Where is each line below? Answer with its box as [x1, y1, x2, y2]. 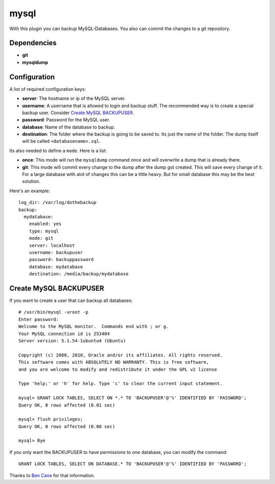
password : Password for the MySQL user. [22, 117, 111, 123]
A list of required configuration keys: [9, 86, 86, 92]
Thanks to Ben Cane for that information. [9, 472, 95, 478]
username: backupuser [29, 249, 84, 255]
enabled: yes [29, 221, 62, 227]
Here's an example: [9, 188, 50, 194]
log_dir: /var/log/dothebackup [18, 199, 97, 206]
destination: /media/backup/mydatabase [29, 271, 129, 277]
